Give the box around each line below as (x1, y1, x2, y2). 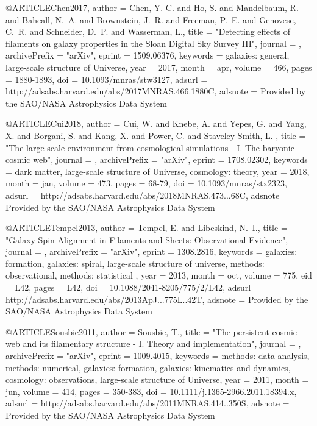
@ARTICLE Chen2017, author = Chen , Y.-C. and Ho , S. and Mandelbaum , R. (5, 1, 299, 13)
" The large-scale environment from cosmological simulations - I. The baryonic (5, 141, 294, 154)
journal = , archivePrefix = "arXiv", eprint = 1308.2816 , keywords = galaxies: (5, 245, 297, 258)
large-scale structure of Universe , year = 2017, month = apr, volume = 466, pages (5, 60, 312, 73)
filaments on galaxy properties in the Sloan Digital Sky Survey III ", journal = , (5, 37, 301, 49)
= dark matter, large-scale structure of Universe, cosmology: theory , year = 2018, (5, 165, 310, 177)
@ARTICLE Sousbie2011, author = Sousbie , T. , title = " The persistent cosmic (5, 325, 297, 338)
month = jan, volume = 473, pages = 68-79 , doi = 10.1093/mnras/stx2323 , (5, 177, 287, 190)
